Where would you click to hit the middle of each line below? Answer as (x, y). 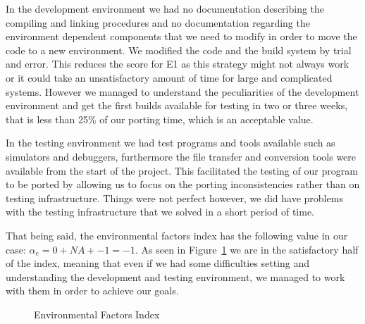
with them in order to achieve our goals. (92, 291)
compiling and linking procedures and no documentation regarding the (158, 22)
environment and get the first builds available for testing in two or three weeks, (177, 105)
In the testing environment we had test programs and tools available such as (171, 143)
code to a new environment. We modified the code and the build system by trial (179, 50)
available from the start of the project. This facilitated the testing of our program (182, 170)
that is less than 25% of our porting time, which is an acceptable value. (160, 119)
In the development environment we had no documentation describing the (165, 8)
